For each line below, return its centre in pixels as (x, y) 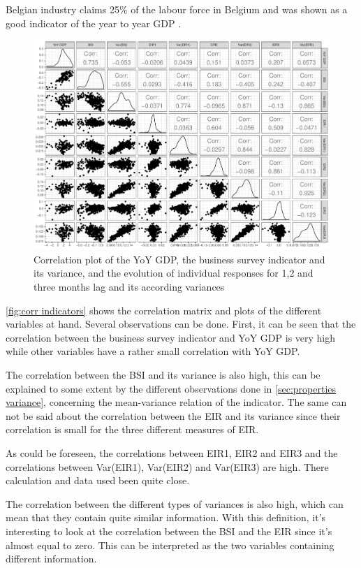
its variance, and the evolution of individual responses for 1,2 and (174, 273)
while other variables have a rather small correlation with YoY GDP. (153, 351)
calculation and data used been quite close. (98, 480)
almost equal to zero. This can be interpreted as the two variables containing (170, 545)
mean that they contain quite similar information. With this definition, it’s (166, 517)
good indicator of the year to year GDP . (94, 23)
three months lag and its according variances (129, 287)
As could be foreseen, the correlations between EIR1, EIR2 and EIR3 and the (172, 452)
